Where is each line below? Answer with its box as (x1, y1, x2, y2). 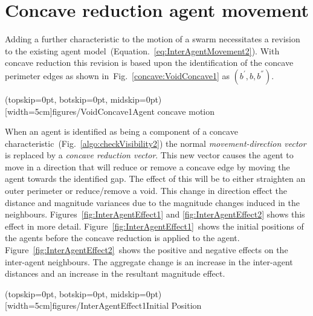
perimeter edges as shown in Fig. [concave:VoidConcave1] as (5, 69, 230, 82)
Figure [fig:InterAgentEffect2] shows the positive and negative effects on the (5, 243, 288, 256)
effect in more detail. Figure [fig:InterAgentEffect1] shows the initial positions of (5, 219, 304, 232)
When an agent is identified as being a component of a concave (5, 125, 238, 138)
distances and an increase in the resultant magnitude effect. (5, 267, 225, 280)
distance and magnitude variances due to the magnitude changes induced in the (5, 196, 300, 208)
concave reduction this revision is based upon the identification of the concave (5, 56, 294, 69)
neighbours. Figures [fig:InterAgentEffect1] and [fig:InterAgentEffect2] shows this (5, 208, 305, 221)
